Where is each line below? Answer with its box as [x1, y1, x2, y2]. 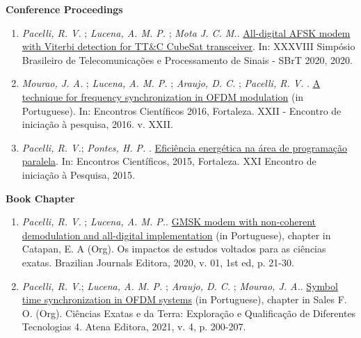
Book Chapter [6, 191, 75, 205]
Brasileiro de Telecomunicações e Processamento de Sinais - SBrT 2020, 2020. [22, 52, 353, 67]
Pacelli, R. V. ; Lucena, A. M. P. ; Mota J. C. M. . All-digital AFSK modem [22, 25, 351, 40]
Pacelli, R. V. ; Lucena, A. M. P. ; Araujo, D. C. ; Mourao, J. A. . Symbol [22, 278, 338, 293]
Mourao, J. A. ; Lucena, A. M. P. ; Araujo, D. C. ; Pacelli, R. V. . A [22, 76, 321, 90]
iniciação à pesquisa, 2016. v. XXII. [22, 117, 173, 131]
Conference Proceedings [6, 2, 123, 16]
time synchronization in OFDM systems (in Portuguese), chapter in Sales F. [22, 292, 347, 307]
